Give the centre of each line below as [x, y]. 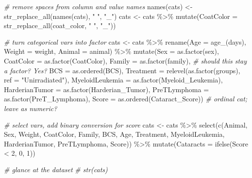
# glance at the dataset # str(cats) [56, 169]
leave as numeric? [31, 108]
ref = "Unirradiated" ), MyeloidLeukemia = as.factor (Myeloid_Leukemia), [113, 80]
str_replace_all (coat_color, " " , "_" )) [60, 25]
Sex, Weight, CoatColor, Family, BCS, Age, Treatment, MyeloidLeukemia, [114, 134]
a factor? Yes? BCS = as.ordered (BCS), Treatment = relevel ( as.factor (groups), [122, 70]
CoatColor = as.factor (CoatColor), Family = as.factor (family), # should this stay [126, 60]
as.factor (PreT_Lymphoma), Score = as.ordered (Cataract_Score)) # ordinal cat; [126, 99]
